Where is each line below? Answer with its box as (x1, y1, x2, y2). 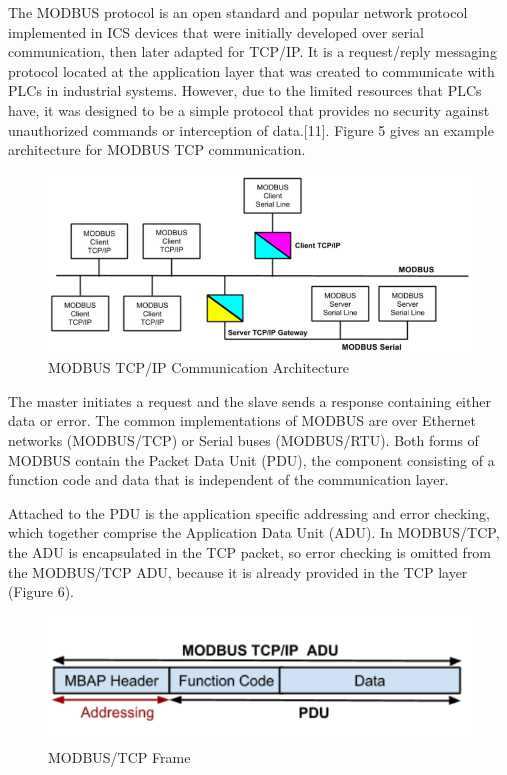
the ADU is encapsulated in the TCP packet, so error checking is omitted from (8, 541, 492, 562)
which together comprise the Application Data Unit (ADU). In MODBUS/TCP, (8, 522, 500, 543)
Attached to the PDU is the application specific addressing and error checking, (8, 502, 490, 523)
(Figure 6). (8, 581, 74, 602)
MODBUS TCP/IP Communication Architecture (48, 357, 350, 378)
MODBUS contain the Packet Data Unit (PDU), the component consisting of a (8, 449, 495, 470)
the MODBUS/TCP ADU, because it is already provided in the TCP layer (8, 561, 468, 582)
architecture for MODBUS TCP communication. (8, 139, 306, 160)
